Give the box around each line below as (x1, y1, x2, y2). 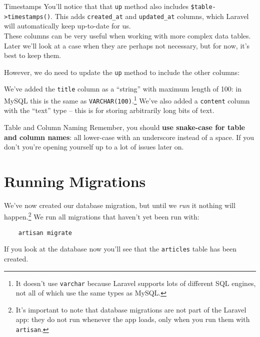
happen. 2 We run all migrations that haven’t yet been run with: (4, 210, 199, 222)
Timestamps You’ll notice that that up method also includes (4, 1, 188, 11)
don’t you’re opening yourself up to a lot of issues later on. (4, 141, 184, 152)
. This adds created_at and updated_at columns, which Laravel (50, 10, 249, 21)
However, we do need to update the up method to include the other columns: (4, 66, 240, 77)
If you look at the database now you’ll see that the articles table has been (4, 243, 237, 254)
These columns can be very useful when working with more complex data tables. (4, 30, 251, 40)
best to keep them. (4, 50, 61, 60)
